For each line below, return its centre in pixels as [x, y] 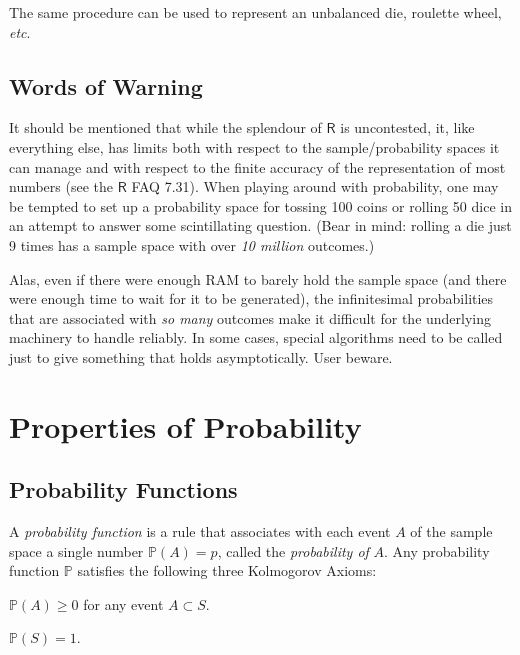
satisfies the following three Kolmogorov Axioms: [227, 570]
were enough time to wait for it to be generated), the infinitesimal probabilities [251, 298]
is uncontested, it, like [407, 127]
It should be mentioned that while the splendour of [165, 127]
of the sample [451, 531]
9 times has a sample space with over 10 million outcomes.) [192, 244]
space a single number [76, 550]
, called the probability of [293, 550]
